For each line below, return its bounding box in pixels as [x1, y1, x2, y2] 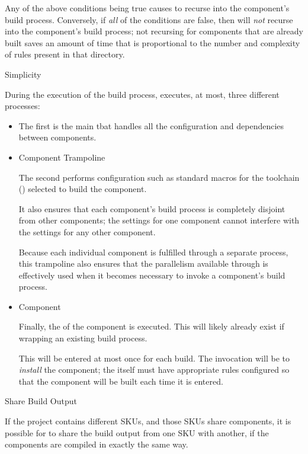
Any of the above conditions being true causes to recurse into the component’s [5, 2, 290, 14]
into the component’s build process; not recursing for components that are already [5, 25, 303, 37]
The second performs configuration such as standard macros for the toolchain [18, 171, 300, 183]
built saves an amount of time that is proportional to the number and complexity [5, 36, 300, 49]
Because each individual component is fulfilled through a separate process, [18, 245, 288, 258]
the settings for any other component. [18, 225, 156, 238]
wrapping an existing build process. [18, 332, 147, 344]
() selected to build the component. [18, 183, 147, 195]
